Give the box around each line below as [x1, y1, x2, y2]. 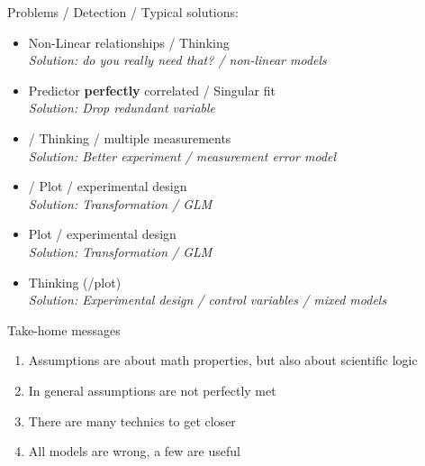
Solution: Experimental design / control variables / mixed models [28, 290, 387, 309]
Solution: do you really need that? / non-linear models [28, 50, 327, 69]
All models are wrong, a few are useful [28, 442, 240, 461]
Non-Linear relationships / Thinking [28, 32, 230, 51]
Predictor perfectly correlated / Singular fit [28, 80, 276, 99]
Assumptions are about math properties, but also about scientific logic [28, 351, 418, 370]
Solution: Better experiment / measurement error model [28, 146, 337, 165]
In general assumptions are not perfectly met [28, 380, 276, 399]
